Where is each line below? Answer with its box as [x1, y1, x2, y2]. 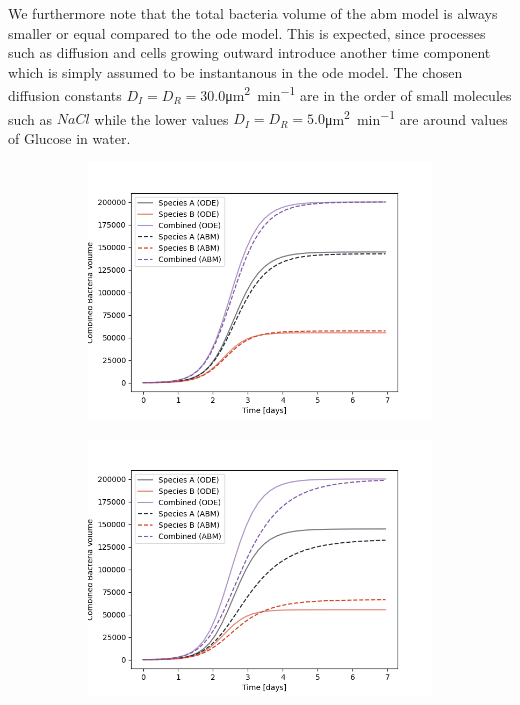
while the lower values [94, 108, 229, 129]
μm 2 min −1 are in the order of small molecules [225, 82, 512, 106]
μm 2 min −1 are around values [324, 105, 508, 129]
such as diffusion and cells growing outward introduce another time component [8, 42, 491, 63]
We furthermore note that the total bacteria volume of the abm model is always [8, 3, 498, 23]
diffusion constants [8, 85, 122, 106]
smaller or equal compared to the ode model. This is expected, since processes [8, 22, 486, 43]
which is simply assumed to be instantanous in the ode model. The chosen [8, 61, 463, 82]
